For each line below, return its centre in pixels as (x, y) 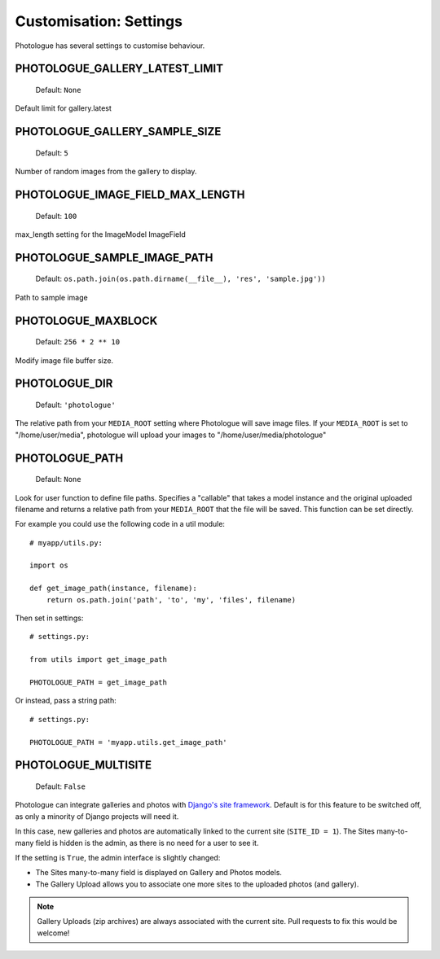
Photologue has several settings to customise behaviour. (110, 46)
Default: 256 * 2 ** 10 (78, 342)
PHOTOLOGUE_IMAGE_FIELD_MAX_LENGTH (130, 194)
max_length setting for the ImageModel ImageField (101, 234)
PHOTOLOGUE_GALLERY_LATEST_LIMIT (119, 69)
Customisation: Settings (99, 21)
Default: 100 (56, 216)
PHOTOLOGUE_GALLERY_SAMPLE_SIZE (118, 131)
